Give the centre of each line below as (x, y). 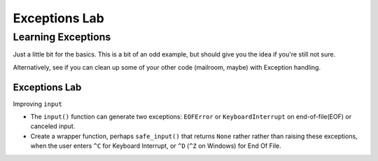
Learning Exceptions (62, 37)
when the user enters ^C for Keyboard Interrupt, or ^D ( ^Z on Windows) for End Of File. (156, 146)
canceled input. (53, 126)
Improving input (37, 104)
